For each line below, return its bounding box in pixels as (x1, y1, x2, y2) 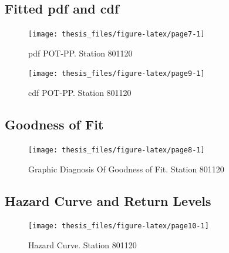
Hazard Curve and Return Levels (5, 191, 211, 209)
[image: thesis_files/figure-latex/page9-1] (28, 69, 205, 78)
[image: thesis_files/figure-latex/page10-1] (28, 222, 209, 231)
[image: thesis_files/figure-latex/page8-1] (28, 145, 205, 154)
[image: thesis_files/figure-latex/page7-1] (28, 30, 205, 39)
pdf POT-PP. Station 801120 (28, 46, 133, 59)
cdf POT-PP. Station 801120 (28, 86, 132, 99)
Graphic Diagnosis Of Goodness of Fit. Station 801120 (28, 162, 224, 175)
